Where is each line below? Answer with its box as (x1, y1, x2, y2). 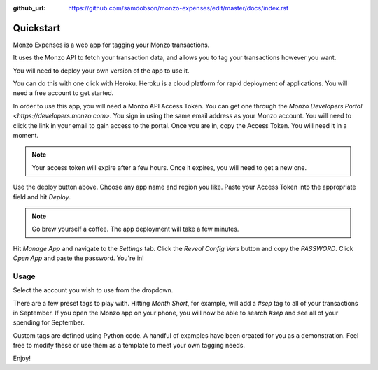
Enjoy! (13, 354, 31, 362)
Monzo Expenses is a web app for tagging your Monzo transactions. (13, 41, 210, 49)
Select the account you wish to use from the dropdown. (13, 286, 174, 294)
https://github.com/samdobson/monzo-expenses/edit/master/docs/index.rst (68, 4, 288, 12)
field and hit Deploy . (13, 192, 71, 201)
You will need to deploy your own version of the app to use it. (13, 66, 190, 75)
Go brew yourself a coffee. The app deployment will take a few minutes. (31, 225, 239, 234)
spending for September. (13, 318, 85, 327)
